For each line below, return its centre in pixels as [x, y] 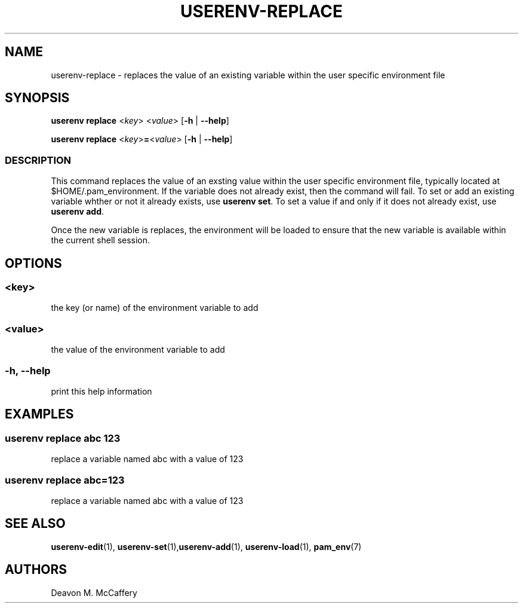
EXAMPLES [39, 414]
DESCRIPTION [38, 160]
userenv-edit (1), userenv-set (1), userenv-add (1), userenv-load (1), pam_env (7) [206, 546]
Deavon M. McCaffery [94, 592]
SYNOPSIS [37, 98]
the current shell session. [101, 240]
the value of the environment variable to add [138, 350]
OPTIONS [33, 263]
